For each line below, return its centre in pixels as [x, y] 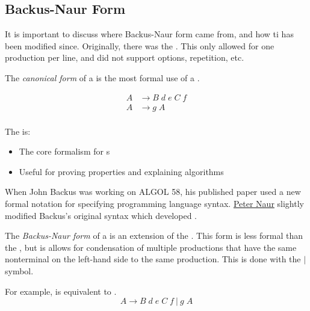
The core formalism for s [64, 151]
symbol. [19, 271]
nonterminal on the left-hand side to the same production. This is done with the [153, 259]
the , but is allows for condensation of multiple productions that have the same [151, 247]
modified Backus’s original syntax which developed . [101, 215]
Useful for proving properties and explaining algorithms [121, 171]
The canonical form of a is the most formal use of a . [102, 77]
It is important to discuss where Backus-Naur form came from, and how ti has [149, 34]
